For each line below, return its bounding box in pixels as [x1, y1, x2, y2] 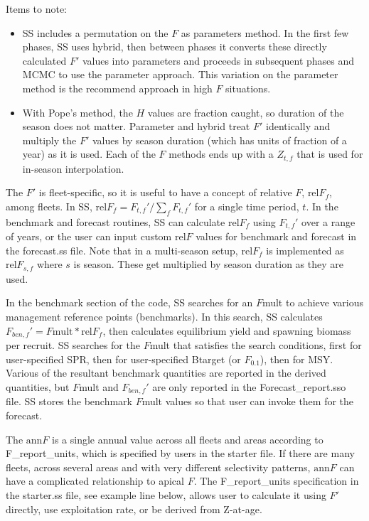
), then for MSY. [260, 351, 333, 366]
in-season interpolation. [22, 161, 124, 176]
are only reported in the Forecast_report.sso [152, 379, 346, 394]
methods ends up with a [169, 146, 274, 161]
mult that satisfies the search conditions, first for [149, 338, 362, 353]
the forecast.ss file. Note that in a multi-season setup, [6, 242, 238, 257]
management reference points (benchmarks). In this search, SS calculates [6, 309, 323, 324]
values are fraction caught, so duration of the [147, 104, 344, 119]
